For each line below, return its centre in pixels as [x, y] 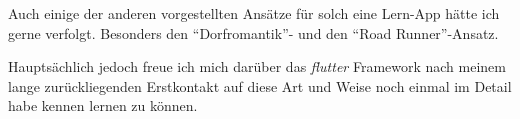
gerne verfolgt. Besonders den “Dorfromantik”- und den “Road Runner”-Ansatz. [253, 32]
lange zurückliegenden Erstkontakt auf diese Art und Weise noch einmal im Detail [260, 85]
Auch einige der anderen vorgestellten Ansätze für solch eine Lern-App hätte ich [254, 13]
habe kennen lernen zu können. [103, 105]
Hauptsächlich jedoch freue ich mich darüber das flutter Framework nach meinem [257, 66]
